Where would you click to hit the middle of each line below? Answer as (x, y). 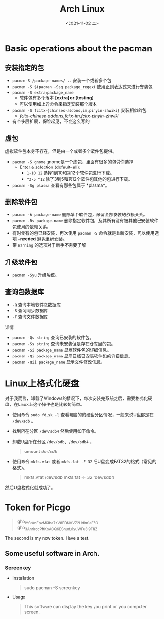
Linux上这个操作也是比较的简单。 (51, 404)
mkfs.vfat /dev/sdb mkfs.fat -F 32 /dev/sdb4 (69, 477)
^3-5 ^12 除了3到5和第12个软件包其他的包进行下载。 (80, 179)
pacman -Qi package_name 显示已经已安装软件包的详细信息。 (72, 356)
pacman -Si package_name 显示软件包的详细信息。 (62, 350)
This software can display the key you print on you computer (85, 607)
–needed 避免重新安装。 (43, 239)
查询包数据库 (24, 292)
